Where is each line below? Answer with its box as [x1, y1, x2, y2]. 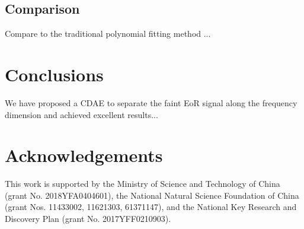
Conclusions [5, 62, 104, 86]
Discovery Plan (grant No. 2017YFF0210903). [5, 212, 171, 225]
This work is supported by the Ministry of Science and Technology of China [5, 177, 280, 190]
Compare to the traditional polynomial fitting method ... [5, 27, 211, 40]
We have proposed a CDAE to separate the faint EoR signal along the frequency [5, 96, 297, 109]
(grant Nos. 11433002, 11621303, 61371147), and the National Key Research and [5, 201, 297, 213]
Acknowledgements [5, 143, 163, 167]
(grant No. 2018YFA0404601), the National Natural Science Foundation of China [5, 189, 299, 201]
